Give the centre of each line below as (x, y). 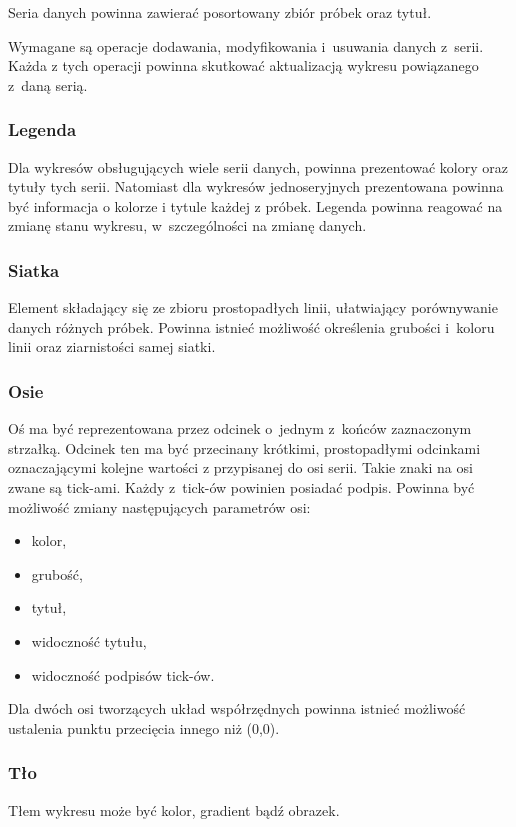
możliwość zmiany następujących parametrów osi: (159, 506)
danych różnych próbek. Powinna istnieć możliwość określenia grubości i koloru (251, 326)
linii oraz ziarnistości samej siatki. (112, 346)
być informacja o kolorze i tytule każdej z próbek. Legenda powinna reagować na (255, 205)
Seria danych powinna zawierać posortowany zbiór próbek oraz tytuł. (220, 12)
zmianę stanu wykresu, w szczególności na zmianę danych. (187, 225)
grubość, (57, 573)
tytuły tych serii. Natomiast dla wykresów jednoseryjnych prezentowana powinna (256, 186)
